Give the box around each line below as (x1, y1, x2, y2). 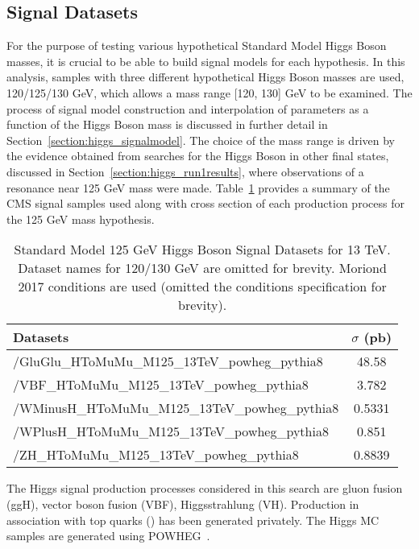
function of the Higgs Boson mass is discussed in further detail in (6, 116, 328, 133)
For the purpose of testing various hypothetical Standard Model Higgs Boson (6, 37, 387, 54)
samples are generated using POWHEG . (6, 527, 210, 544)
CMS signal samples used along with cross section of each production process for (6, 195, 404, 212)
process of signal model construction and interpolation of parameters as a (6, 100, 369, 117)
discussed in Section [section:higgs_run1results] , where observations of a (6, 163, 364, 180)
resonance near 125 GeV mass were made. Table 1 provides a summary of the (6, 179, 390, 196)
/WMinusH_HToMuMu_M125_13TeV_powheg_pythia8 (13, 398, 339, 418)
